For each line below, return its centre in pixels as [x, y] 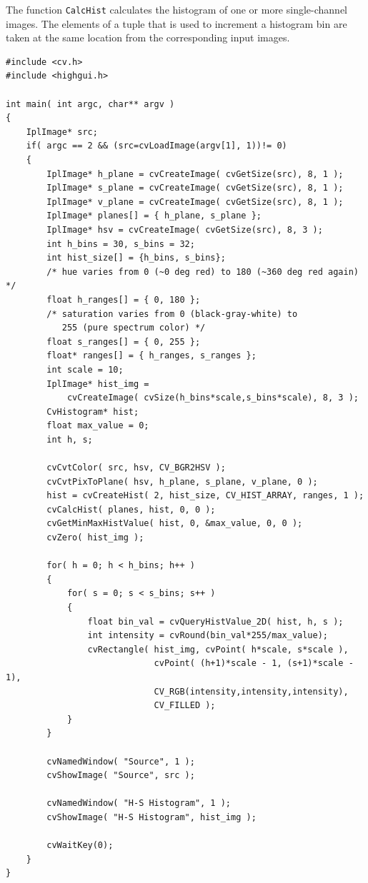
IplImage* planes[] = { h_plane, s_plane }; [154, 216]
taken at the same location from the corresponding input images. [148, 37]
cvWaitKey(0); [80, 846]
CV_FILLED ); [185, 706]
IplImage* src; [62, 132]
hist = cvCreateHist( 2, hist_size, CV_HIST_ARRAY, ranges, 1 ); [205, 496]
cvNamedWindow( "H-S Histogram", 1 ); [139, 803]
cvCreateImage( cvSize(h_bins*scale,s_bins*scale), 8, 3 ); [213, 398]
